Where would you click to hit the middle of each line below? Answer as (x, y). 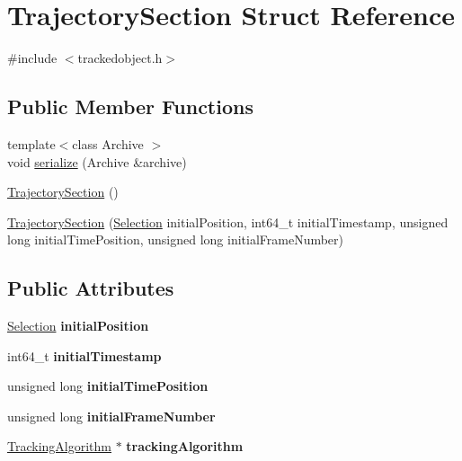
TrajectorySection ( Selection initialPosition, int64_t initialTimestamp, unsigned (228, 222)
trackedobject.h (120, 58)
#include (32, 58)
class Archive (108, 143)
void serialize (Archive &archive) (97, 161)
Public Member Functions (130, 106)
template (31, 143)
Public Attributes (91, 288)
